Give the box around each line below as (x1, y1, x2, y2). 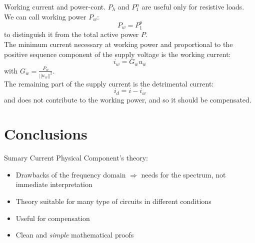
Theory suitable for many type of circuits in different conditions (15, 196, 211, 206)
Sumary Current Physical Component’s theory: (4, 152, 148, 163)
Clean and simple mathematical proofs (15, 229, 134, 240)
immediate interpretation (15, 179, 92, 189)
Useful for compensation (15, 212, 90, 223)
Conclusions (4, 123, 87, 144)
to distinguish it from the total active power (4, 29, 139, 39)
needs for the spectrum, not (141, 169, 226, 179)
